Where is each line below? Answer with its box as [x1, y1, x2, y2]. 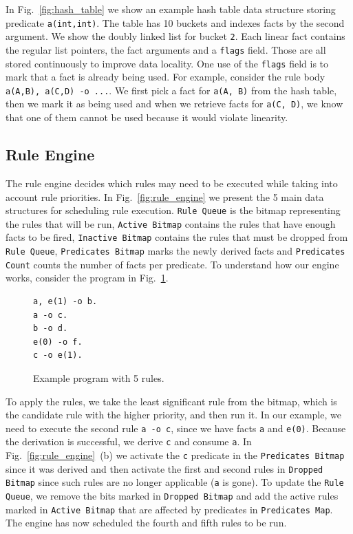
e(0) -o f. [33, 337, 83, 347]
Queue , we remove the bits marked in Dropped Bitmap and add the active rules [6, 489, 339, 503]
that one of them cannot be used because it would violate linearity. [6, 110, 288, 125]
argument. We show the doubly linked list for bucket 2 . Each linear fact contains [6, 29, 345, 43]
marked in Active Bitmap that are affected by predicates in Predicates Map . [6, 502, 333, 516]
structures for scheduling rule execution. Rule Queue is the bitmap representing [6, 203, 341, 217]
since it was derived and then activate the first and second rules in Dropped [6, 461, 323, 476]
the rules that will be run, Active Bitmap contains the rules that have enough [6, 216, 336, 231]
